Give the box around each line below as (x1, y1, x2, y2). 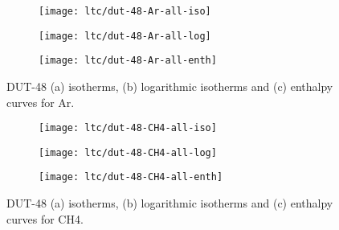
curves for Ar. (6, 93, 75, 110)
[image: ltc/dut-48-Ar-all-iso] (39, 6, 211, 17)
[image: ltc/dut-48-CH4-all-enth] (39, 171, 223, 183)
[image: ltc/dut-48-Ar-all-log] (39, 30, 211, 42)
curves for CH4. (6, 210, 84, 227)
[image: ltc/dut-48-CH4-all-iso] (39, 122, 217, 134)
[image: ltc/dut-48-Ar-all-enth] (39, 55, 217, 67)
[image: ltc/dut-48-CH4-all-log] (39, 146, 217, 158)
